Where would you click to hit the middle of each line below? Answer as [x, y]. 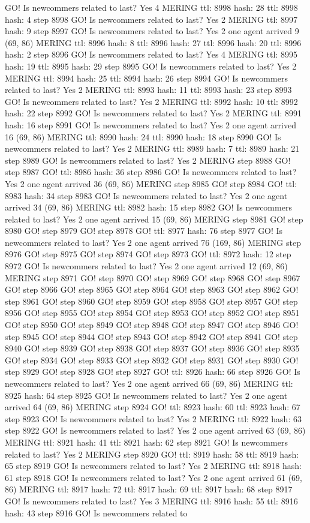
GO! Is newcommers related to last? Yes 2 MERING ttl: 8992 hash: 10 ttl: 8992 [151, 101]
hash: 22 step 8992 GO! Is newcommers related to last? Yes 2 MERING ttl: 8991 [153, 113]
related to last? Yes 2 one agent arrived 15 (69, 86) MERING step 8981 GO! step [154, 219]
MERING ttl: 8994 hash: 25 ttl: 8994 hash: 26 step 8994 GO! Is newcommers [146, 78]
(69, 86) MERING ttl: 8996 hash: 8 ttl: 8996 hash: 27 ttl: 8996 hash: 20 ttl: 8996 [153, 42]
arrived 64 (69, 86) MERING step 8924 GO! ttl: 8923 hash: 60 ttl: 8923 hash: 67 [153, 407]
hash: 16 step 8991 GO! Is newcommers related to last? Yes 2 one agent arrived [151, 124]
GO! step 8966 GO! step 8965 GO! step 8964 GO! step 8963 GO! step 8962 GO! [152, 289]
